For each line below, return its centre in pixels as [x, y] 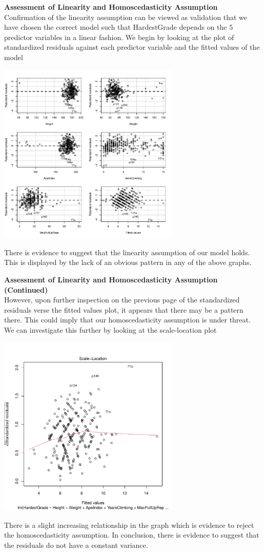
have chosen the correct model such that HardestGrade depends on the [116, 27]
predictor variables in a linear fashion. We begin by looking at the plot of [119, 37]
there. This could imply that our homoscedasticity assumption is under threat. [127, 320]
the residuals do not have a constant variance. [76, 545]
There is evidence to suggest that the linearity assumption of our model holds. [127, 252]
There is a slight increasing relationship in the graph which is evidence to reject [129, 525]
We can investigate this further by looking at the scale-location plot [110, 329]
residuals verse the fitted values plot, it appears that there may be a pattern [124, 309]
